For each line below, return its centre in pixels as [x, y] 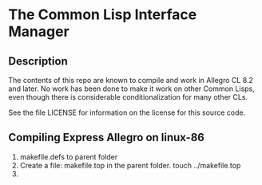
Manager [39, 31]
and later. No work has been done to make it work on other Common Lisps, [132, 89]
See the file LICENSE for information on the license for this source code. [127, 112]
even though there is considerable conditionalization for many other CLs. [128, 97]
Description [38, 61]
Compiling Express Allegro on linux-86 [107, 138]
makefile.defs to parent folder [69, 156]
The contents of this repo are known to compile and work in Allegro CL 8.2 [131, 80]
